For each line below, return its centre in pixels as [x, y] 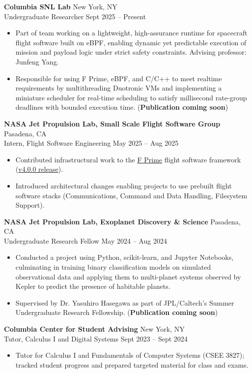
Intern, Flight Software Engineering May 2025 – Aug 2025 [91, 143]
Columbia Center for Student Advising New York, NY [94, 329]
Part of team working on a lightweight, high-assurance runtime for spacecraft [131, 33]
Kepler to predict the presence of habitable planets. [93, 286]
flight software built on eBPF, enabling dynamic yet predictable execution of [131, 42]
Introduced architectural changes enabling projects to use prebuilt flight [124, 185]
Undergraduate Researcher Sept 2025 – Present [75, 16]
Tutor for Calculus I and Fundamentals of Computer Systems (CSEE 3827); [130, 355]
